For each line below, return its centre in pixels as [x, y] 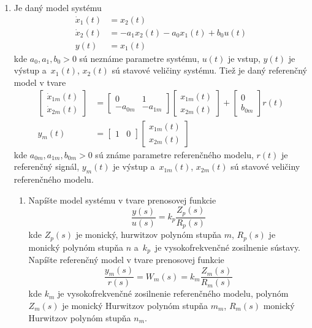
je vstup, [244, 58]
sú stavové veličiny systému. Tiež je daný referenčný [209, 70]
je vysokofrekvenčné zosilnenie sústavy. [228, 247]
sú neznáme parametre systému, [139, 58]
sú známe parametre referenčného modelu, [174, 154]
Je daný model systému [58, 7]
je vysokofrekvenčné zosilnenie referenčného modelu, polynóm [173, 293]
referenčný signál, [47, 166]
